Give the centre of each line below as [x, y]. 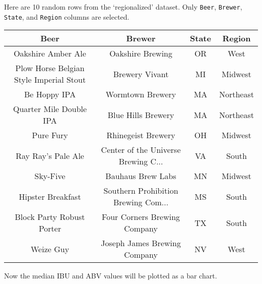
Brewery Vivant [141, 74]
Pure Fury [50, 135]
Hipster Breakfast [50, 196]
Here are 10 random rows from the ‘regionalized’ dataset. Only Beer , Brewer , [123, 7]
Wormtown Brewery [141, 94]
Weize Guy [50, 249]
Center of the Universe [141, 150]
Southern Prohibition [141, 191]
